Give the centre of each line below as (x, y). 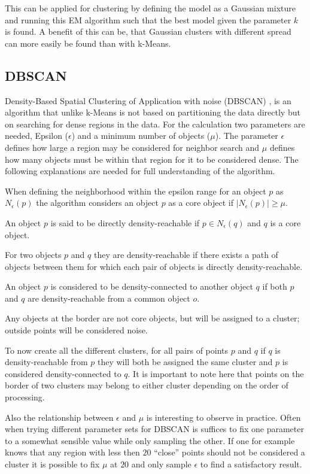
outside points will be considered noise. (76, 330)
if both (275, 286)
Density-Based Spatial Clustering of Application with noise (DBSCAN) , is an (148, 100)
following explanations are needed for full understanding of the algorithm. (140, 171)
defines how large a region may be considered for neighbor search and (132, 147)
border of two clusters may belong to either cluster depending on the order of (147, 385)
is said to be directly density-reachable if (125, 222)
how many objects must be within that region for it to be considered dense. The (152, 159)
